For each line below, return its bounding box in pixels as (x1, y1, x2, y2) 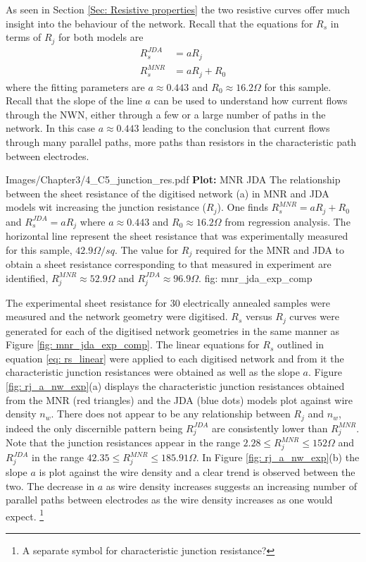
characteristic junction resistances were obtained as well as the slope (6, 365, 300, 379)
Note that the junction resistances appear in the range (6, 435, 240, 450)
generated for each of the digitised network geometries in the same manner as (6, 323, 340, 338)
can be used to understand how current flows (153, 93, 348, 108)
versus (246, 309, 272, 324)
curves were (289, 309, 339, 324)
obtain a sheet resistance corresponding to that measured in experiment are (6, 257, 332, 271)
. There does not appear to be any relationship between (51, 406, 291, 421)
